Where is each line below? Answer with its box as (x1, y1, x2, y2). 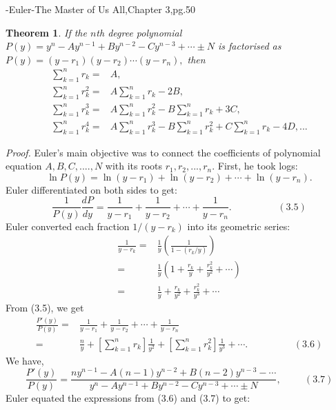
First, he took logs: (217, 158, 298, 173)
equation (6, 158, 42, 173)
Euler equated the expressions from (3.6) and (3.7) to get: (6, 391, 250, 405)
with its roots (105, 158, 163, 173)
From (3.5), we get (6, 300, 84, 315)
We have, (6, 353, 44, 367)
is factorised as (218, 39, 281, 53)
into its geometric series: (187, 218, 290, 233)
